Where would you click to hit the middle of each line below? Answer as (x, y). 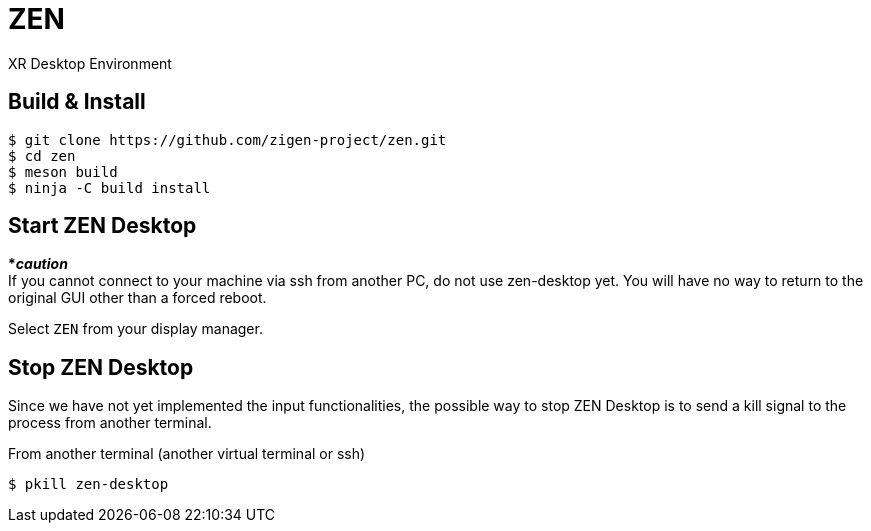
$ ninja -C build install (109, 187)
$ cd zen (42, 155)
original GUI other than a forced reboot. (137, 298)
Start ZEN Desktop (102, 226)
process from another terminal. (110, 423)
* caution (38, 264)
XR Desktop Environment (90, 63)
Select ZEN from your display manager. (135, 329)
